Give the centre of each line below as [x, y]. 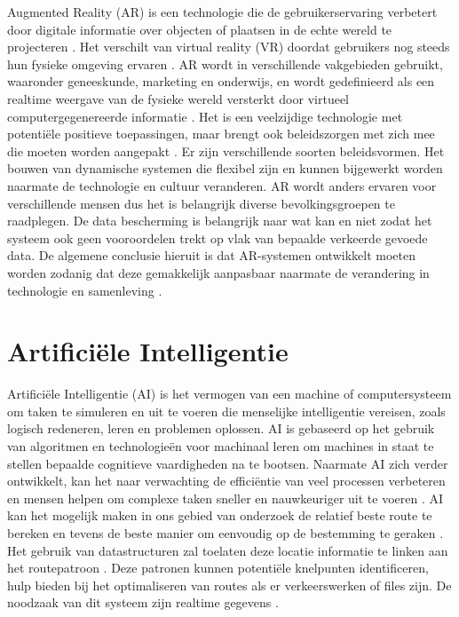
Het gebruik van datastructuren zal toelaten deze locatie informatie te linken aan [228, 550]
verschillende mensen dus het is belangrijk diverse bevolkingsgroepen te [201, 203]
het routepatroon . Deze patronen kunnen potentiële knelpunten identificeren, [218, 568]
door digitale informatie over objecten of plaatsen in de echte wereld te [200, 29]
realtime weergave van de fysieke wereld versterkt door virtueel [178, 98]
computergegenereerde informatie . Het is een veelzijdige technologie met [205, 116]
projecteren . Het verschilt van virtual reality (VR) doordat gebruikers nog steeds [229, 47]
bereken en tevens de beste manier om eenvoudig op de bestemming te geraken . [226, 532]
